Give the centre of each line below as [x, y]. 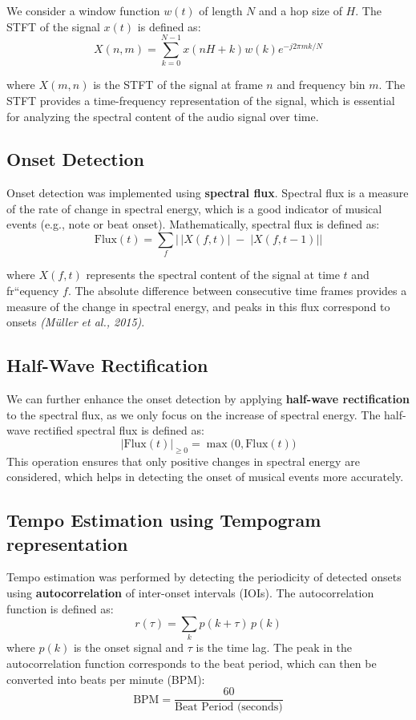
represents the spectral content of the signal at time [213, 275]
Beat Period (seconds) [229, 708]
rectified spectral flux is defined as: [119, 430]
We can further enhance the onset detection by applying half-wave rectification [208, 398]
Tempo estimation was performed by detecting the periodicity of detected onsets [204, 577]
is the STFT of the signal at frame [178, 85]
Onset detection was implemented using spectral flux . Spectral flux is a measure [208, 193]
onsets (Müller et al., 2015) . [76, 322]
